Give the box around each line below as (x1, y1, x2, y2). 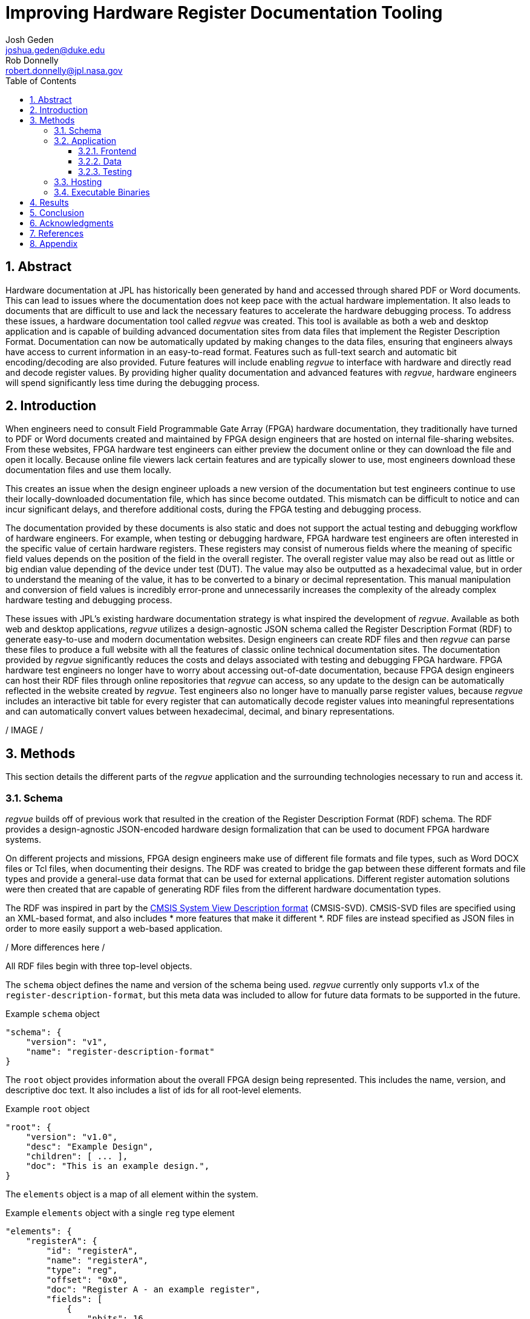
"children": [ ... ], (25, 1151, 128, 1162)
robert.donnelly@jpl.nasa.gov (5, 65, 123, 76)
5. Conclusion (30, 207, 84, 218)
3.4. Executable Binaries (54, 186, 150, 197)
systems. (5, 834, 41, 845)
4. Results (30, 197, 69, 208)
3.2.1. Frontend (78, 145, 137, 156)
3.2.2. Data (78, 155, 122, 166)
